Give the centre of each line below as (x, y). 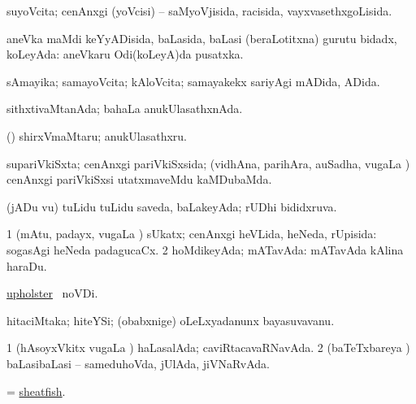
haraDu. (27, 265)
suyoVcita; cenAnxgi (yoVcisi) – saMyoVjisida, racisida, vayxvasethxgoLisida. (199, 11)
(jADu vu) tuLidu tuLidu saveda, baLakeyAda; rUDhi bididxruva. (172, 206)
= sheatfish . (36, 391)
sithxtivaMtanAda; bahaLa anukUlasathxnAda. (125, 109)
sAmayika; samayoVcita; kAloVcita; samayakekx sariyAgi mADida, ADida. (193, 81)
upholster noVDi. (52, 293)
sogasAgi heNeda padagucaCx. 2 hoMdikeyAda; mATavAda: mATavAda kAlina (205, 249)
